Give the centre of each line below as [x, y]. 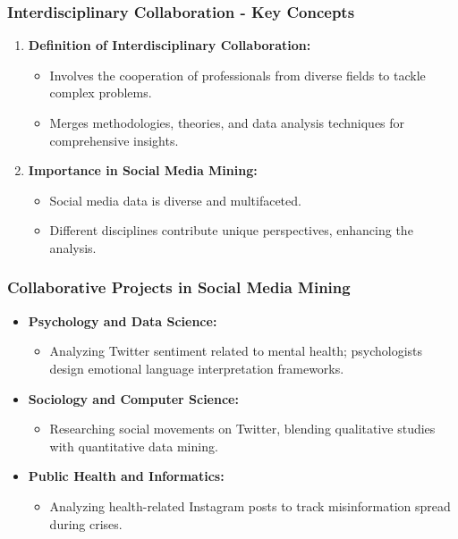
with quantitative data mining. [134, 446]
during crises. [86, 523]
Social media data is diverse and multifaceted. [175, 200]
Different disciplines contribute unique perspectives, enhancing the [231, 230]
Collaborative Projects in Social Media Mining [179, 287]
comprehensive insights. [114, 140]
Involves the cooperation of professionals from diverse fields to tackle [237, 75]
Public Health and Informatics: [126, 476]
